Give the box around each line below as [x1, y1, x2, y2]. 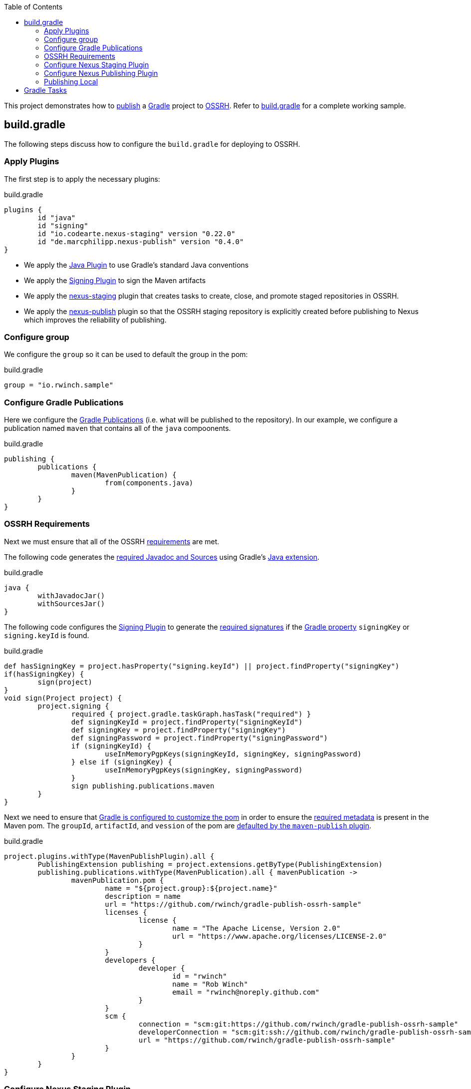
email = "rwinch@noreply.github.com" [172, 988, 320, 996]
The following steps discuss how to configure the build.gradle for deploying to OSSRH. [4, 139, 300, 148]
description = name [105, 892, 181, 900]
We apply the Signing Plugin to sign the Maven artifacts [24, 276, 206, 285]
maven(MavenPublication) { [71, 471, 177, 479]
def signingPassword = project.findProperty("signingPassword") [71, 733, 328, 742]
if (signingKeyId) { [71, 741, 152, 750]
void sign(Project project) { [4, 694, 122, 702]
